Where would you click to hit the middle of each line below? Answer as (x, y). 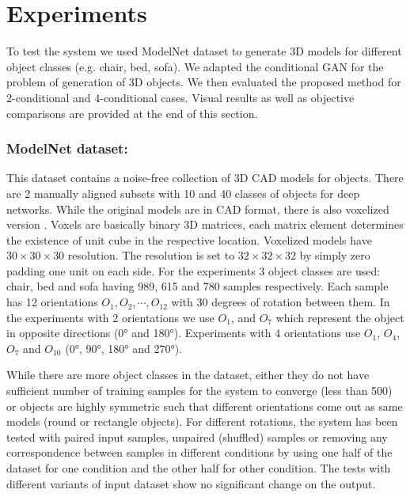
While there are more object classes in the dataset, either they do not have (188, 375)
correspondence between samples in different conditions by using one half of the (199, 452)
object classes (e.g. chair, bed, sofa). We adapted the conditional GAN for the (195, 66)
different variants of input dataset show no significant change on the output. (191, 483)
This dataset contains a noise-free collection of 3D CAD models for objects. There (205, 178)
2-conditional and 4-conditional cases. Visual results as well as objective (180, 97)
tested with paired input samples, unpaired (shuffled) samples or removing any (197, 436)
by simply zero (335, 255)
